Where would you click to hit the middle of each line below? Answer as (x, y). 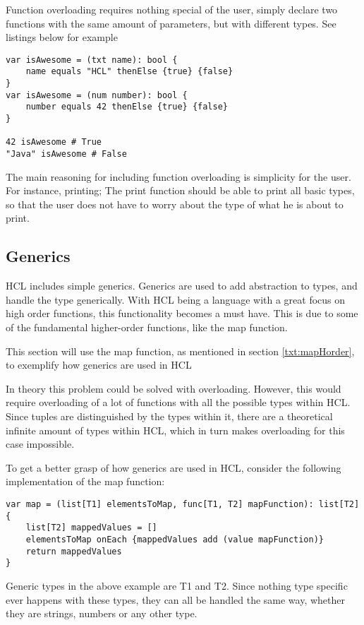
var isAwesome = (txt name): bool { (92, 60)
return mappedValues (74, 551)
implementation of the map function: (85, 481)
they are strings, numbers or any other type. (102, 613)
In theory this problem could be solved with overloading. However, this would (174, 388)
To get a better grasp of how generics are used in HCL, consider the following (174, 467)
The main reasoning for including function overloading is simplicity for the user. (178, 176)
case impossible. (40, 444)
